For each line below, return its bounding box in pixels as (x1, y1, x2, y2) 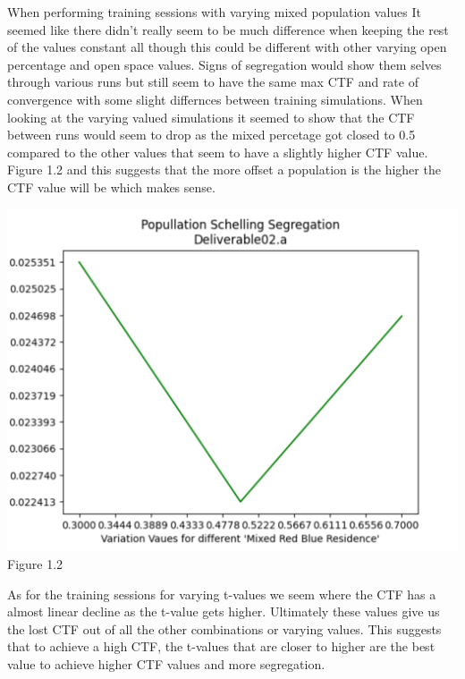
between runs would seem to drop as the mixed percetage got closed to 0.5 (7, 125, 416, 144)
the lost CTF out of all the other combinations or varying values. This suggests (7, 619, 442, 638)
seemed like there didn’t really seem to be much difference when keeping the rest (7, 20, 449, 38)
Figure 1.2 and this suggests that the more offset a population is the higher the (7, 160, 441, 179)
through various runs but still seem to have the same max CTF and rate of (7, 72, 418, 91)
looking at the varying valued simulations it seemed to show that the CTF (7, 107, 415, 126)
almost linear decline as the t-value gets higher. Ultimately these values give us (7, 602, 440, 621)
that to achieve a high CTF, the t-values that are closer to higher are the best (7, 637, 435, 656)
